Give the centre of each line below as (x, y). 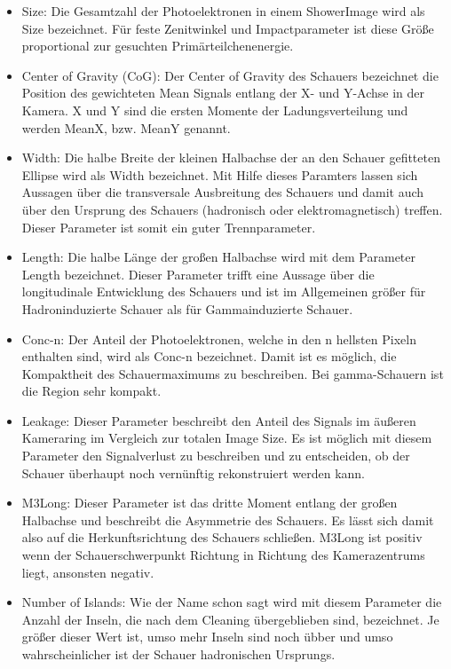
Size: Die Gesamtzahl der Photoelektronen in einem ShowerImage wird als (223, 11)
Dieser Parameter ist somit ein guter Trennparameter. (169, 227)
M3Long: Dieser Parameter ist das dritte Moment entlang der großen (210, 503)
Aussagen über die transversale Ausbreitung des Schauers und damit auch (223, 192)
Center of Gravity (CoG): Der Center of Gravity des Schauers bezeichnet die (230, 75)
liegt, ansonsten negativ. (88, 572)
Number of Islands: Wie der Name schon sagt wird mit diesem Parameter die (232, 602)
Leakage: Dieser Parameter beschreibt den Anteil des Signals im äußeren (219, 420)
